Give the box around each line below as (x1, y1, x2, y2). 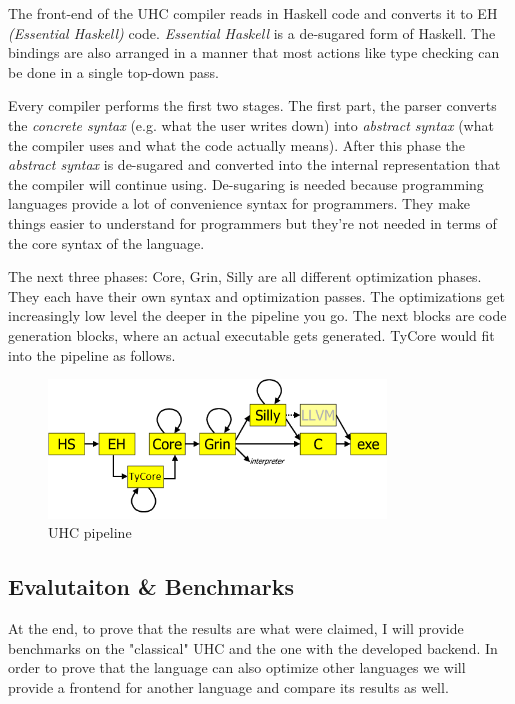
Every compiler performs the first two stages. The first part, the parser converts (8, 95, 497, 116)
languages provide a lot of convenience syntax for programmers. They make (8, 193, 471, 214)
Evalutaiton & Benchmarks (8, 571, 294, 602)
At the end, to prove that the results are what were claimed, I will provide (8, 618, 464, 639)
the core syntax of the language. (8, 232, 205, 253)
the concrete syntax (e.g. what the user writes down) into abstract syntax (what (8, 114, 494, 135)
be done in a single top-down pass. (8, 61, 220, 82)
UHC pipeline (48, 522, 132, 543)
